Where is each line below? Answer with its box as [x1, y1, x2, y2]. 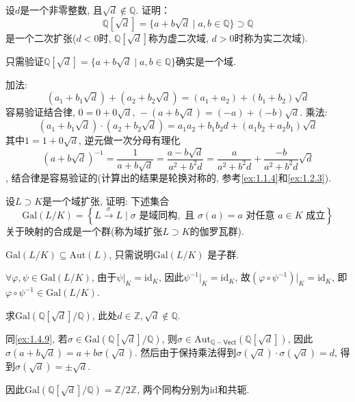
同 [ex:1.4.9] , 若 [5, 331, 68, 345]
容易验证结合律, [5, 105, 75, 119]
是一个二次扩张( [5, 30, 77, 45]
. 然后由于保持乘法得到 [134, 345, 237, 360]
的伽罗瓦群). [189, 224, 244, 238]
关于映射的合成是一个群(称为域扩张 [5, 224, 163, 238]
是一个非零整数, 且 [20, 3, 103, 16]
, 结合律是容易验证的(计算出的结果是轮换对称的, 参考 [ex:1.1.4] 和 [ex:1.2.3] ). [5, 171, 332, 185]
